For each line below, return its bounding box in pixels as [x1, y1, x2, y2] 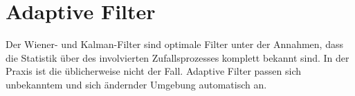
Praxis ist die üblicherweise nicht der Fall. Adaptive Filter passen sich [6, 64, 302, 78]
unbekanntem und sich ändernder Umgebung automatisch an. [6, 77, 267, 91]
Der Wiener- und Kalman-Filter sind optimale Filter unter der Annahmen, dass [6, 37, 343, 51]
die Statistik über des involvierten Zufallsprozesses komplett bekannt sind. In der [6, 50, 349, 64]
